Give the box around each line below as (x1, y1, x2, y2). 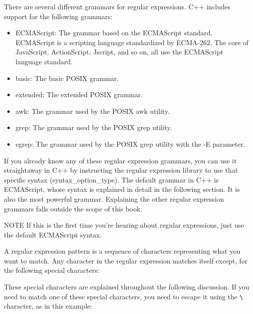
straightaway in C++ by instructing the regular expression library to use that (4, 165, 238, 175)
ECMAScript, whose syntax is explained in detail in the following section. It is (4, 184, 240, 194)
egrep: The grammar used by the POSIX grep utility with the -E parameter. (15, 138, 245, 149)
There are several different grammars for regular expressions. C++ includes (4, 1, 231, 11)
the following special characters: (4, 265, 100, 275)
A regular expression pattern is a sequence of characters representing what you (4, 246, 241, 256)
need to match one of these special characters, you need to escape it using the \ (4, 291, 243, 301)
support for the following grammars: (4, 11, 113, 21)
